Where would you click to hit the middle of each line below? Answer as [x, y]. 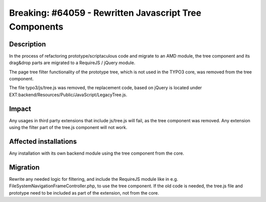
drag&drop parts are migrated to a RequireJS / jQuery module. [72, 63]
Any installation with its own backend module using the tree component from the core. [97, 153]
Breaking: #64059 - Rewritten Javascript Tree [105, 13]
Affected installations [43, 141]
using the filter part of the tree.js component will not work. [68, 128]
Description [28, 44]
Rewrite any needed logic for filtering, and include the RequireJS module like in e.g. [94, 179]
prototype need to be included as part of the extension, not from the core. [84, 193]
